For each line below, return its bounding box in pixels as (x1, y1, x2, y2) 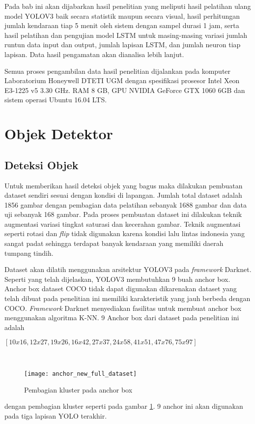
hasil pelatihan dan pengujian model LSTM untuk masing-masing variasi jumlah (4, 30, 248, 40)
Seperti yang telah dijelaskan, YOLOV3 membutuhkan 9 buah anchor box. (4, 273, 230, 284)
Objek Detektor (4, 123, 113, 144)
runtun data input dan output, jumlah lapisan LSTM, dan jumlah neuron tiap (4, 39, 241, 50)
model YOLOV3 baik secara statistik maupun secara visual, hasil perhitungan (4, 10, 240, 21)
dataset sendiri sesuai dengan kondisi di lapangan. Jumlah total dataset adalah (4, 190, 242, 200)
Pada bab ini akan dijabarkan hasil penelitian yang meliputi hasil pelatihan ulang (4, 1, 251, 11)
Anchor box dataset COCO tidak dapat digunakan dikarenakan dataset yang (4, 283, 237, 294)
